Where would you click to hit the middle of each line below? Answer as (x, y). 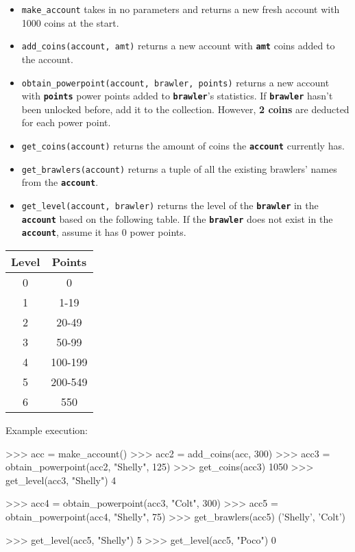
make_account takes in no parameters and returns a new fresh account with (181, 9)
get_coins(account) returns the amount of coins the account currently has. (183, 145)
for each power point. (66, 122)
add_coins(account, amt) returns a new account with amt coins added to (178, 46)
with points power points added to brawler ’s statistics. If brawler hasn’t (177, 96)
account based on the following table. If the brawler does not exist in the (177, 218)
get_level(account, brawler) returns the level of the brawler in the (170, 205)
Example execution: (47, 430)
